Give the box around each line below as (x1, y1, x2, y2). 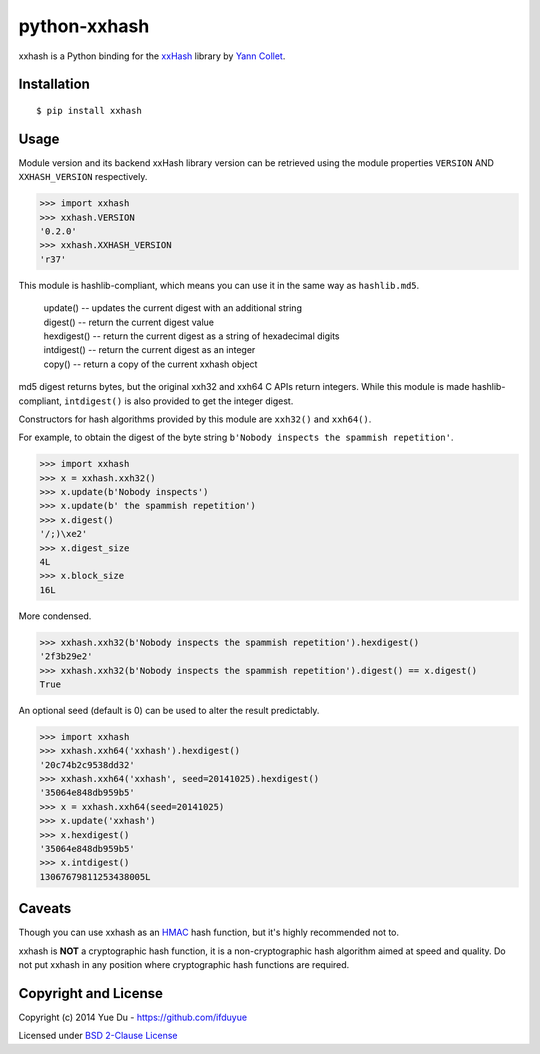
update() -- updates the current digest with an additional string (43, 302, 302, 314)
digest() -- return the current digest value (43, 316, 215, 328)
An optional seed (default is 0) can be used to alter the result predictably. (18, 704, 320, 716)
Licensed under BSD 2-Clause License (18, 1030, 178, 1042)
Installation (18, 76, 90, 93)
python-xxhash (18, 15, 150, 37)
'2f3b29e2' (39, 651, 93, 662)
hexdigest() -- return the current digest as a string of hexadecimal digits (43, 330, 340, 342)
